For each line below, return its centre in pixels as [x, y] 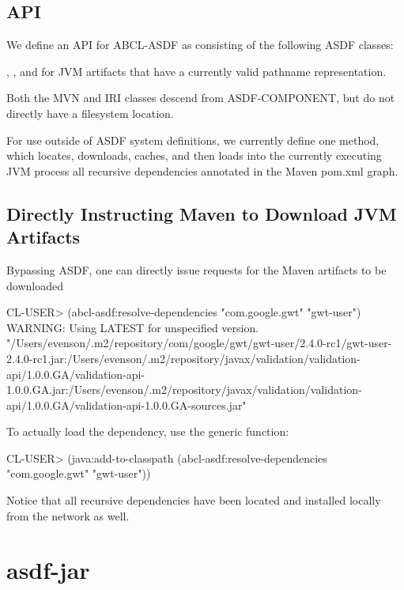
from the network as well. [68, 515]
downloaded [35, 285]
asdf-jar [48, 570]
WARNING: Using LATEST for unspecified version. [133, 327]
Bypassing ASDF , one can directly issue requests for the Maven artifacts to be [196, 269]
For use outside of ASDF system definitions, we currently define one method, [193, 140]
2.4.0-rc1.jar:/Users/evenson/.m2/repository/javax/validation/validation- [183, 358]
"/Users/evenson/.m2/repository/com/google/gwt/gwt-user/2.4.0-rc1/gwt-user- [199, 343]
